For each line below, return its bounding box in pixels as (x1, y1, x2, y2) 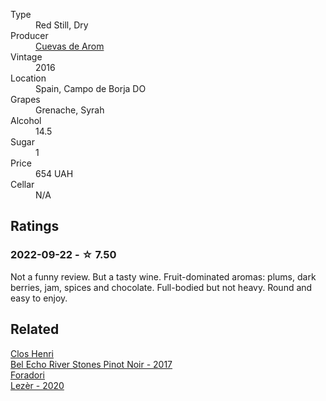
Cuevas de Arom (35, 40, 105, 52)
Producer (10, 30, 49, 41)
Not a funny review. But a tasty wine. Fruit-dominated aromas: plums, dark (10, 270, 317, 283)
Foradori (10, 369, 46, 381)
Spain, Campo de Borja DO (35, 83, 147, 94)
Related (10, 321, 60, 338)
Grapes (10, 94, 41, 105)
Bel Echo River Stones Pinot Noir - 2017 (10, 358, 173, 370)
